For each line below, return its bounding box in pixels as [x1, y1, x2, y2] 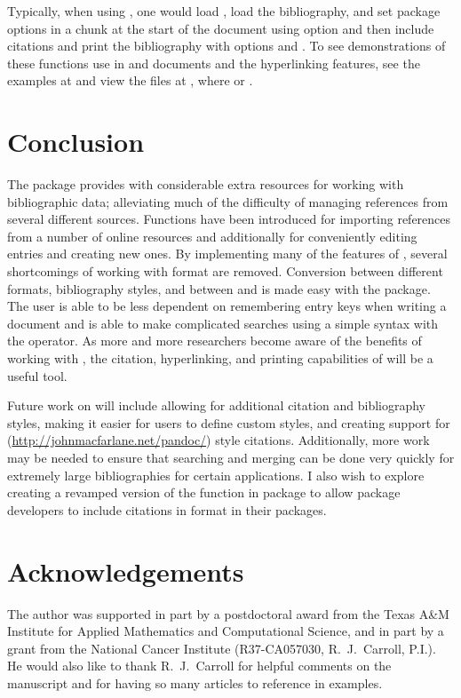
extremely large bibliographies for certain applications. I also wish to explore [7, 465, 425, 484]
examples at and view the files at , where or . [7, 71, 253, 90]
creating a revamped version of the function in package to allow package [7, 483, 401, 502]
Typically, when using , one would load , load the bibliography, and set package [7, 2, 441, 20]
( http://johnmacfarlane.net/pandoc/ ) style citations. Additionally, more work [7, 431, 430, 449]
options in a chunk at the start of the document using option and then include [7, 19, 434, 37]
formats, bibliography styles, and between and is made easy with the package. [7, 279, 431, 297]
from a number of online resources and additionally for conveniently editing [7, 226, 417, 245]
